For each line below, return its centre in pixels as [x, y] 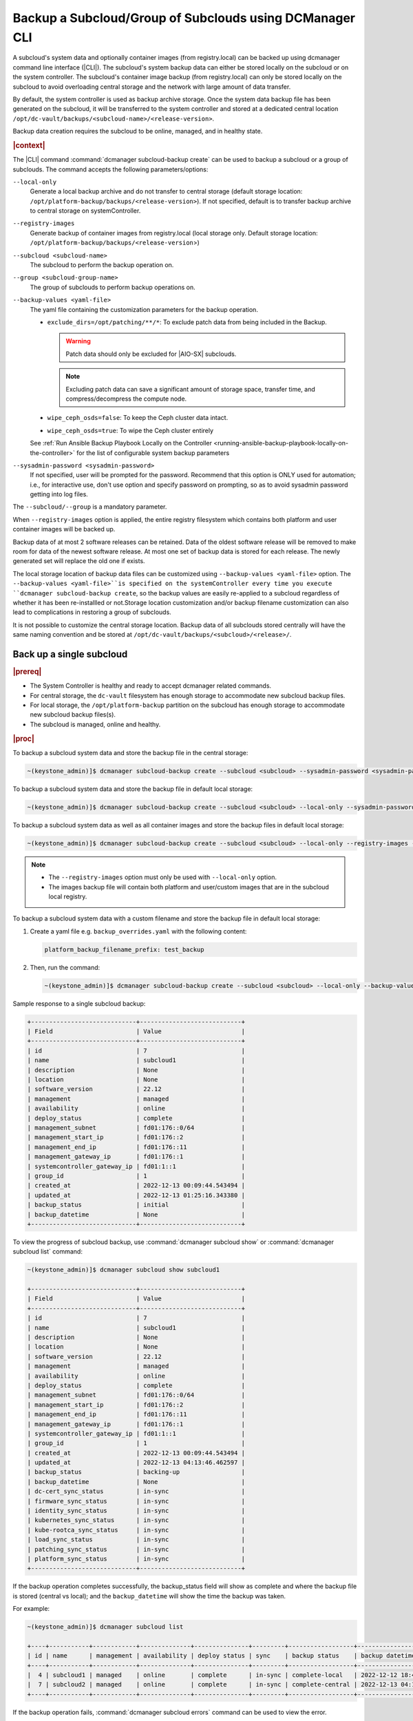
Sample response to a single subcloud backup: [79, 1003]
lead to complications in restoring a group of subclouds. [92, 612]
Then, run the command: [65, 967]
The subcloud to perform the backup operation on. [102, 265]
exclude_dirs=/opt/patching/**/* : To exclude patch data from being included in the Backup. [187, 322]
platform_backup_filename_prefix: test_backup [124, 949]
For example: [31, 1609]
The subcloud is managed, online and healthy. [95, 724]
